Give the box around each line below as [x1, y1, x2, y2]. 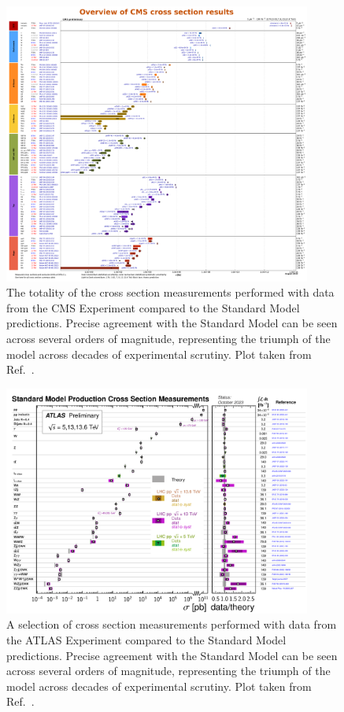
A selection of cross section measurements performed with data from [6, 616, 337, 633]
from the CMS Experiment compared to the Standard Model [6, 299, 300, 315]
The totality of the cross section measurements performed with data [6, 284, 335, 301]
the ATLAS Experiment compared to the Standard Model [6, 632, 287, 648]
